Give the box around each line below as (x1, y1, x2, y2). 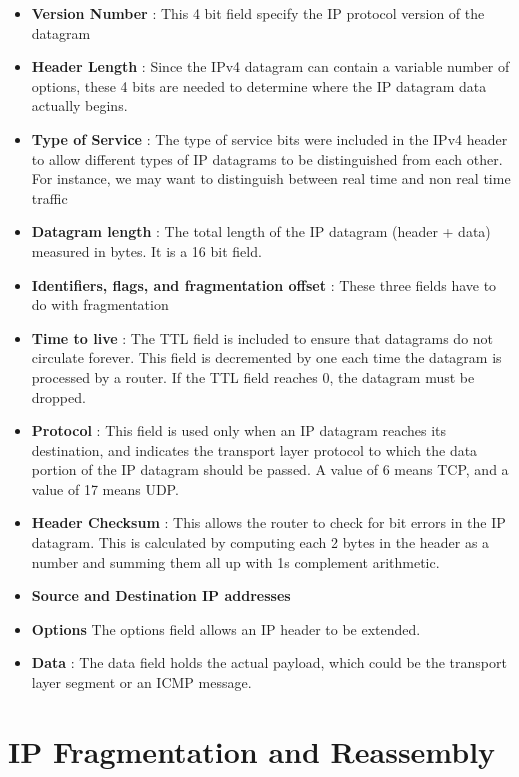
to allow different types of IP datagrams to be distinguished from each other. (31, 148, 503, 169)
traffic (31, 187, 68, 208)
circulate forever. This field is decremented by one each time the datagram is (31, 347, 502, 368)
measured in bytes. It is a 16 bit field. (31, 240, 262, 261)
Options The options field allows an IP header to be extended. (31, 618, 421, 639)
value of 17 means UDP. (31, 478, 179, 499)
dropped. (31, 386, 86, 407)
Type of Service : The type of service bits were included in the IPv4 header (31, 128, 508, 149)
